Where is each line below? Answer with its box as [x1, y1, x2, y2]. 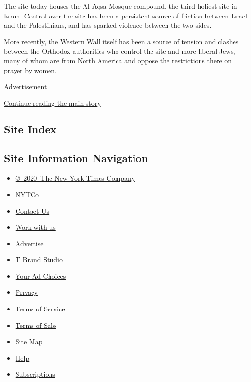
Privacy [15, 287, 38, 297]
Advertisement [4, 81, 47, 91]
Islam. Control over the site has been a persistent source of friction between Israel [4, 10, 247, 20]
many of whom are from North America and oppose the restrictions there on [4, 55, 232, 65]
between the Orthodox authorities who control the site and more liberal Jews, [4, 46, 235, 56]
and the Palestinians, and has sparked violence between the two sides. [4, 20, 212, 30]
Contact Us [15, 205, 50, 216]
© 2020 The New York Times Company [15, 173, 135, 183]
